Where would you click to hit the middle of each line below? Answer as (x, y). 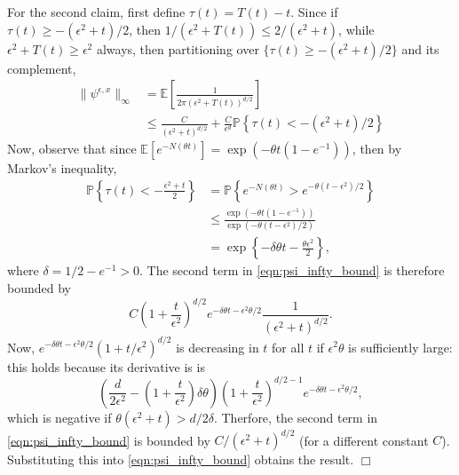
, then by (377, 149)
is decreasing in (218, 347)
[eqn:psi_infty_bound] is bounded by (109, 440)
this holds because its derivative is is (106, 366)
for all (288, 347)
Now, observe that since (72, 149)
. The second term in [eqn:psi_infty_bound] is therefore (292, 270)
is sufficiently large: (400, 347)
